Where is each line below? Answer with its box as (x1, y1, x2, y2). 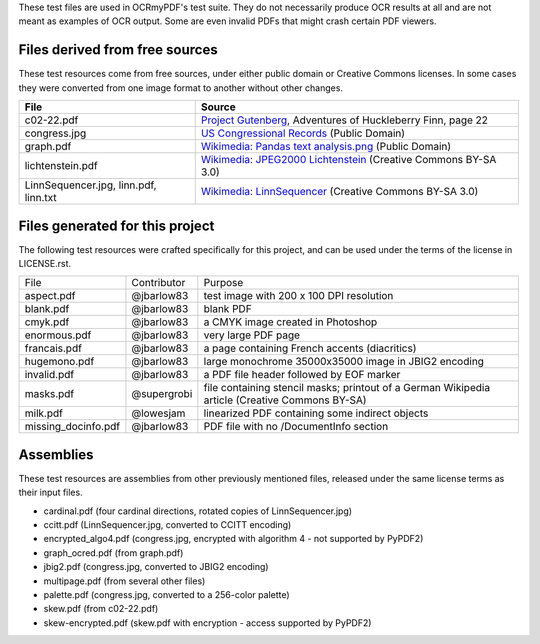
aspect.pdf (24, 289, 76, 303)
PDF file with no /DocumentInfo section (203, 420, 389, 434)
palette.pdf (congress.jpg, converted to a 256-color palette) (43, 589, 290, 601)
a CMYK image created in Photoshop (203, 315, 378, 329)
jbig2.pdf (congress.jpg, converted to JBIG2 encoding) (43, 561, 269, 573)
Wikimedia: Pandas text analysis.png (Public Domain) (200, 140, 452, 154)
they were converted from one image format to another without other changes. (18, 81, 344, 94)
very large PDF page (203, 328, 300, 342)
